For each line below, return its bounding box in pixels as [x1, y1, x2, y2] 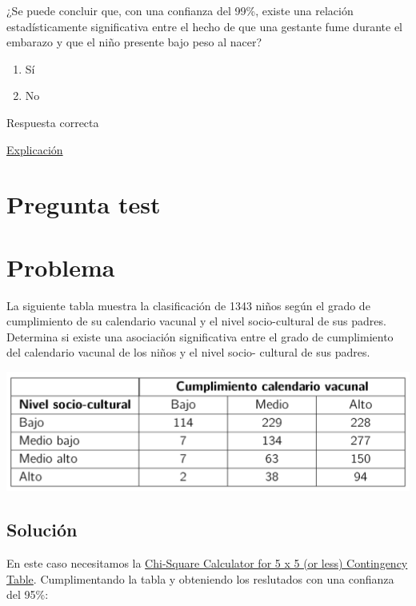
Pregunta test [6, 188, 161, 221]
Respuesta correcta [6, 114, 99, 130]
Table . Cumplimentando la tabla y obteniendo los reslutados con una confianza [6, 570, 394, 587]
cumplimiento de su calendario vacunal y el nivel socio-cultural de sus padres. [6, 313, 386, 329]
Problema [6, 250, 115, 283]
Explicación [6, 141, 63, 157]
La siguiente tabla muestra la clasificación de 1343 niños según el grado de [6, 297, 370, 313]
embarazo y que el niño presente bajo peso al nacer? [6, 34, 262, 50]
